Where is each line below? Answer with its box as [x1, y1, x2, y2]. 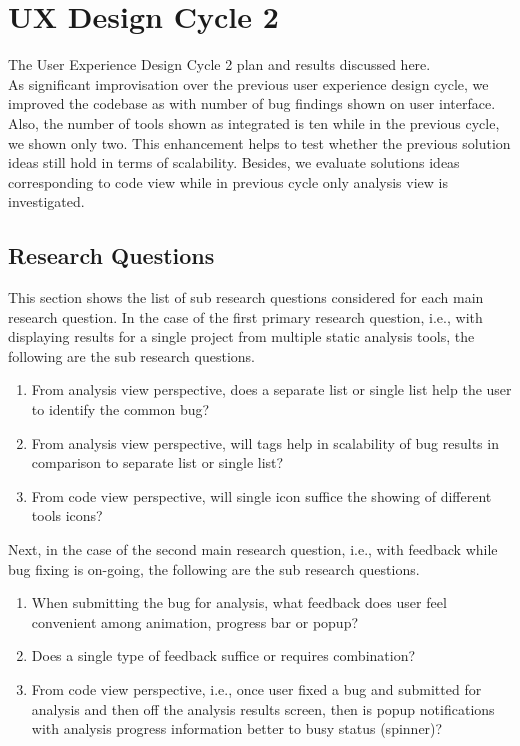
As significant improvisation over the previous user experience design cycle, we [8, 73, 489, 94]
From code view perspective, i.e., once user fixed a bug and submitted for [31, 678, 482, 699]
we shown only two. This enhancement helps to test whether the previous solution [8, 132, 511, 153]
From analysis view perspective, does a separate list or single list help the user [31, 379, 512, 400]
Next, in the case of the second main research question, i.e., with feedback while [8, 539, 498, 560]
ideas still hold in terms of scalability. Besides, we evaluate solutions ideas [8, 152, 460, 173]
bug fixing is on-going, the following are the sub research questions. [8, 558, 420, 579]
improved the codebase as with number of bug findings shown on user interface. [8, 93, 496, 114]
